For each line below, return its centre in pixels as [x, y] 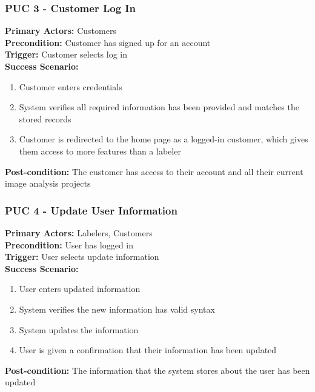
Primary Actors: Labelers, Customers [79, 232]
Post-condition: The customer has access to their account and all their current [154, 171]
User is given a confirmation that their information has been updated [148, 350]
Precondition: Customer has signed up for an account [108, 42]
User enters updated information [80, 289]
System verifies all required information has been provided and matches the [159, 107]
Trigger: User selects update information [82, 257]
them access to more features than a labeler [100, 151]
